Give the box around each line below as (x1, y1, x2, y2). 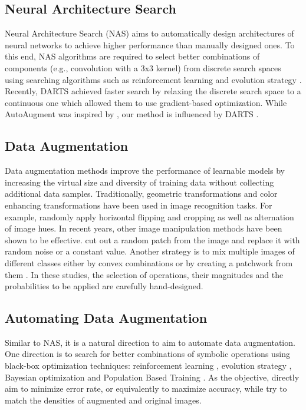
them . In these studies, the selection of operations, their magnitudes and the (5, 268, 284, 280)
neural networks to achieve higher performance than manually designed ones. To (5, 38, 295, 51)
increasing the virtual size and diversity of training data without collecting (5, 176, 274, 188)
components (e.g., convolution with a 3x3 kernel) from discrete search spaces (5, 61, 281, 74)
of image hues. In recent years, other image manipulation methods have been (5, 222, 282, 234)
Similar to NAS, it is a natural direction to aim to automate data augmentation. (5, 336, 295, 348)
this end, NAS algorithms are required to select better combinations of (5, 50, 260, 62)
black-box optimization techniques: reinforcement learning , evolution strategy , (5, 359, 292, 372)
